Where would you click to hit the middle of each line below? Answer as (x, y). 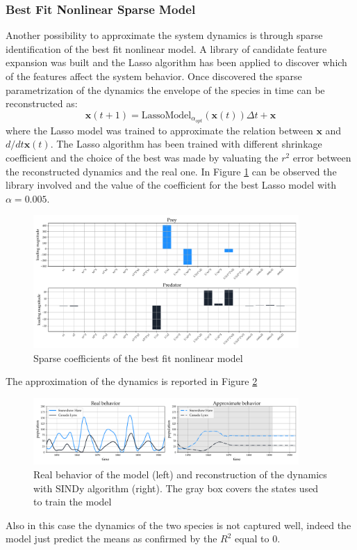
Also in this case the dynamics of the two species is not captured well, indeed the (178, 525)
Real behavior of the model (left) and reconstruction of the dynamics (180, 474)
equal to (252, 539)
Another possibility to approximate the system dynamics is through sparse (164, 35)
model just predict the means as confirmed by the (111, 539)
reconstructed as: (42, 103)
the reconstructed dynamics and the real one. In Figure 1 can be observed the (171, 171)
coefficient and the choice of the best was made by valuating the (142, 158)
